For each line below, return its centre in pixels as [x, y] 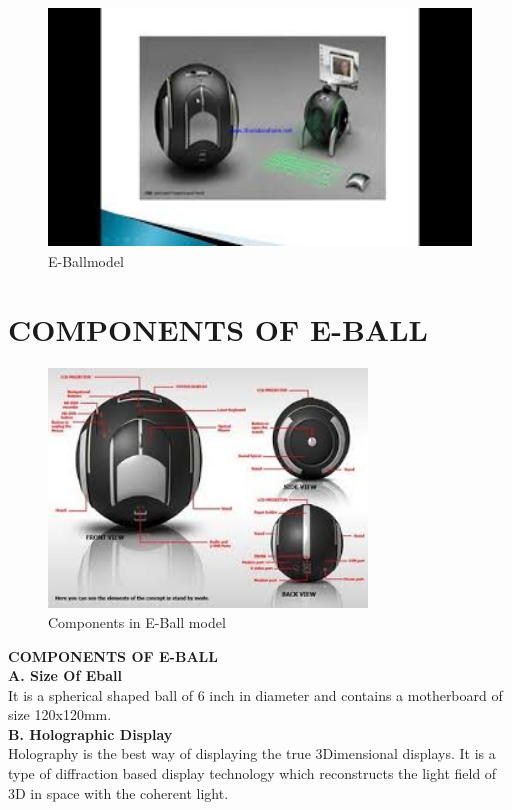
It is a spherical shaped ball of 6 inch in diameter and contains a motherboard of [255, 694]
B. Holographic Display [90, 733]
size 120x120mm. [60, 714]
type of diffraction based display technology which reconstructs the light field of [252, 773]
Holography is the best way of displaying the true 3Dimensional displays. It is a [252, 753]
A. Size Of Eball [65, 675]
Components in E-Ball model [137, 621]
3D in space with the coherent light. [118, 792]
